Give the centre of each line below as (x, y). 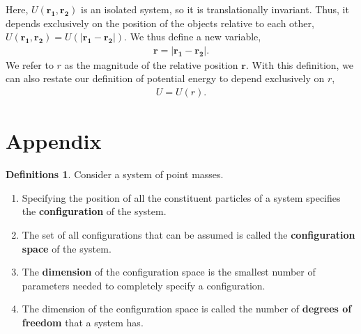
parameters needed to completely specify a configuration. (144, 285)
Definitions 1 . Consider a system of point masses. (115, 174)
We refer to (30, 64)
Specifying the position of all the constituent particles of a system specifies (181, 197)
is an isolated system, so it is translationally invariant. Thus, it (215, 9)
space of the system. (67, 248)
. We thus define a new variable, (193, 37)
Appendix (54, 141)
